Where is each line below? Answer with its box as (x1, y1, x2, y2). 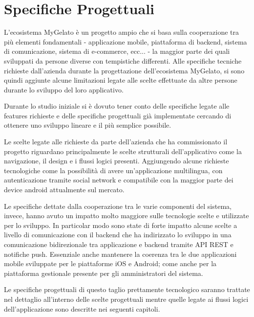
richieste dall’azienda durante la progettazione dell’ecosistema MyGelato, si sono (4, 65, 245, 75)
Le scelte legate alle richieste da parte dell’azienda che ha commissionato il (4, 136, 228, 147)
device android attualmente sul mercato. (4, 184, 125, 195)
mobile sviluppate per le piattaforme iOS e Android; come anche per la (4, 258, 217, 269)
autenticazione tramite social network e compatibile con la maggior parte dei (4, 175, 233, 185)
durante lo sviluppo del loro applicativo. (4, 84, 124, 94)
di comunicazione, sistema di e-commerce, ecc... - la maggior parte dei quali (4, 46, 230, 56)
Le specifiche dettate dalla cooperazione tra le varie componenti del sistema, (4, 201, 232, 211)
